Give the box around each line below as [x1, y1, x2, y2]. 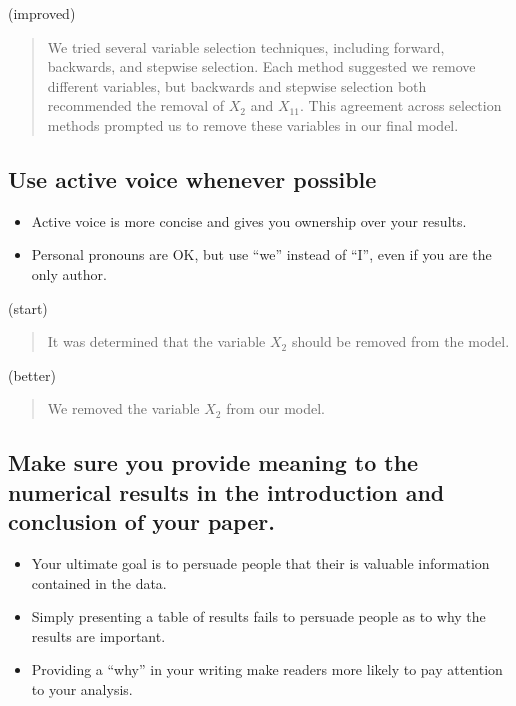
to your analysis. [31, 678, 133, 699]
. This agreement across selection [300, 95, 502, 116]
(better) [8, 364, 56, 385]
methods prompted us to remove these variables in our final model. [47, 114, 459, 135]
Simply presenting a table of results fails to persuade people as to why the [31, 606, 486, 627]
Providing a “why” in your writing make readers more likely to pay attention [31, 659, 503, 680]
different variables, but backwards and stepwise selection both [47, 75, 427, 96]
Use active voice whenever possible [8, 163, 377, 194]
